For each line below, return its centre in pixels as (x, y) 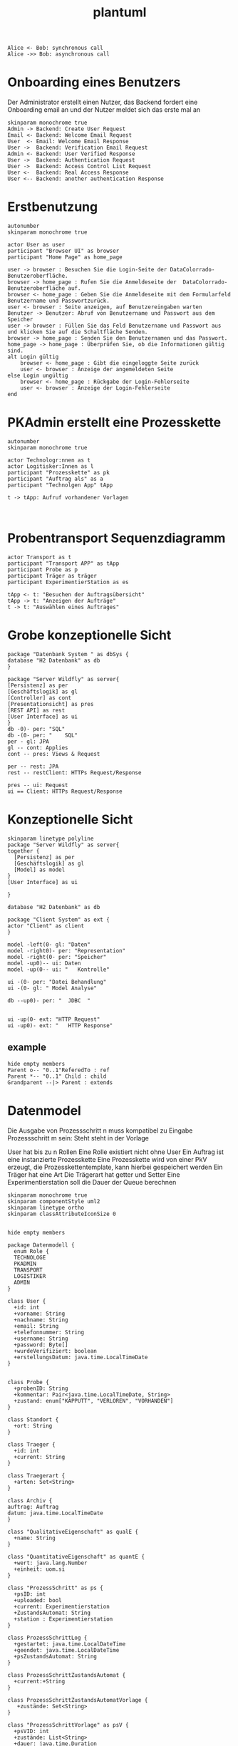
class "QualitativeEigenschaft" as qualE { (73, 1532)
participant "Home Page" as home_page (65, 257)
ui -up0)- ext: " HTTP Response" (60, 1025)
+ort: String (33, 1425)
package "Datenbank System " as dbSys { (68, 654)
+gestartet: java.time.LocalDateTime (70, 1644)
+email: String (36, 1326)
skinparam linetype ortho (46, 1207)
